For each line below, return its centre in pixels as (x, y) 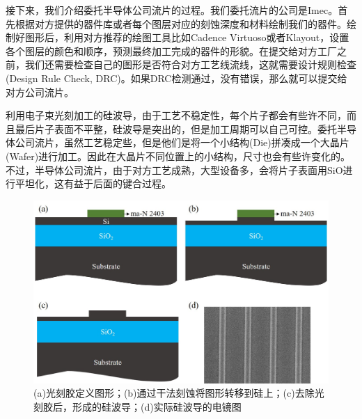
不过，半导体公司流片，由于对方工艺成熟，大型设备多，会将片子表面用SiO (174, 169)
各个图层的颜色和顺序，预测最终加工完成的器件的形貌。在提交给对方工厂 (171, 50)
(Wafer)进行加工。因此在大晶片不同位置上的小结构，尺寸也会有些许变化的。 (178, 156)
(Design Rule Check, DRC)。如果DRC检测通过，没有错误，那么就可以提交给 (176, 78)
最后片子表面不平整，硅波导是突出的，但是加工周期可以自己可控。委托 (176, 128)
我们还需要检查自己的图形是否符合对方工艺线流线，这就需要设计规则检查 (190, 64)
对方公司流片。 (40, 92)
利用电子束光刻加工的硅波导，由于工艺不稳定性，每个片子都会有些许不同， (176, 115)
